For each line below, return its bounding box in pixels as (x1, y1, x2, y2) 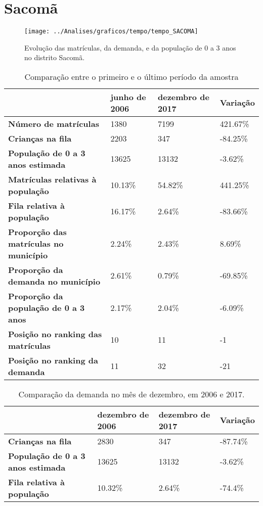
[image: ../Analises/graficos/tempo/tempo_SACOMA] (24, 28, 198, 35)
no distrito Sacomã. (24, 52, 85, 63)
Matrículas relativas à (8, 173, 97, 185)
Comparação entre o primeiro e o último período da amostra (24, 70, 239, 82)
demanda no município (8, 275, 101, 287)
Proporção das (8, 225, 67, 238)
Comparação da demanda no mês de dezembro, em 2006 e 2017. (18, 388, 245, 400)
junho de (110, 90, 146, 103)
